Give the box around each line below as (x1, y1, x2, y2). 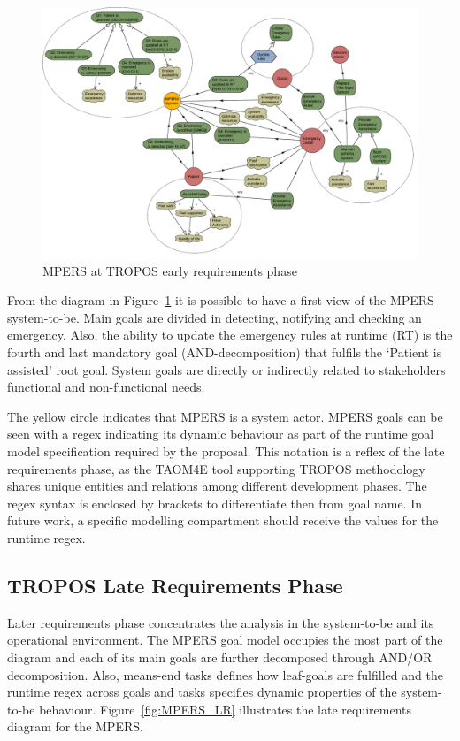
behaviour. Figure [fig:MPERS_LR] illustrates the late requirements (39, 699, 412, 718)
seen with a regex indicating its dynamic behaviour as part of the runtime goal (7, 424, 434, 443)
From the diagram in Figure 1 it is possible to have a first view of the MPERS (7, 291, 434, 309)
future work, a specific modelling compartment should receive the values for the (7, 511, 439, 530)
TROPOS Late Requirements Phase (7, 571, 343, 599)
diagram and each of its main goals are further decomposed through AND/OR (7, 647, 433, 666)
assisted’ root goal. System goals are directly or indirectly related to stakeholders (7, 360, 446, 378)
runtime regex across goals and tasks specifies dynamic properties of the (7, 683, 397, 701)
